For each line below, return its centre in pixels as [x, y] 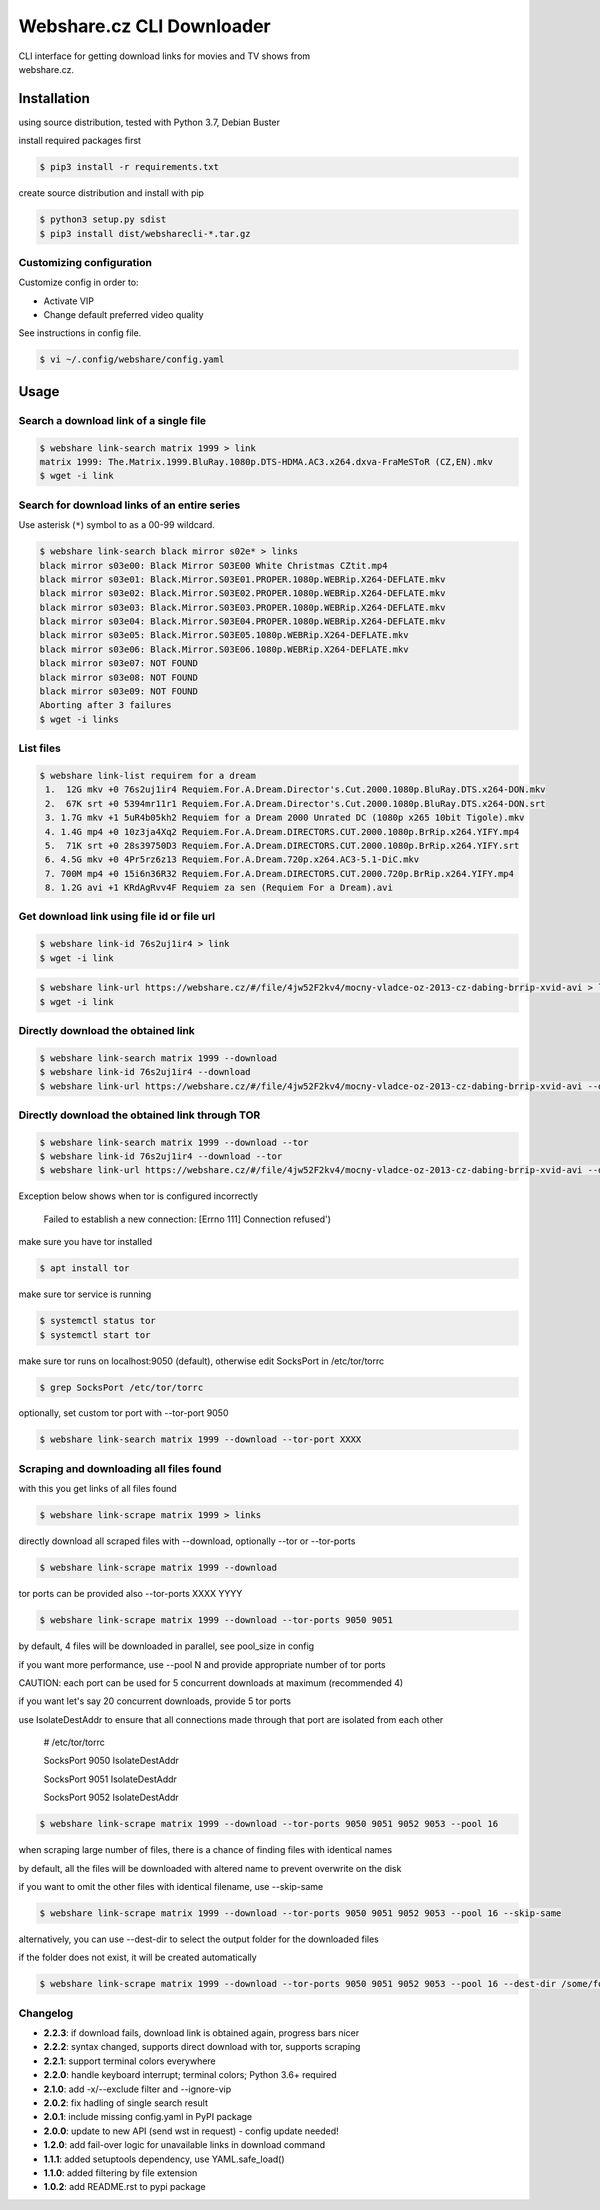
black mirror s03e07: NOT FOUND [119, 663]
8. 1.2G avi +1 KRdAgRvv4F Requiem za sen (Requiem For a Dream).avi [219, 888]
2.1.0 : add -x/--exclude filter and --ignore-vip [137, 2089]
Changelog [46, 2013]
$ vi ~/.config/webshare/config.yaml [132, 359]
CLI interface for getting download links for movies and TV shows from [164, 56]
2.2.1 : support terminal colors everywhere [130, 2061]
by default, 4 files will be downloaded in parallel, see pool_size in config [166, 1646]
